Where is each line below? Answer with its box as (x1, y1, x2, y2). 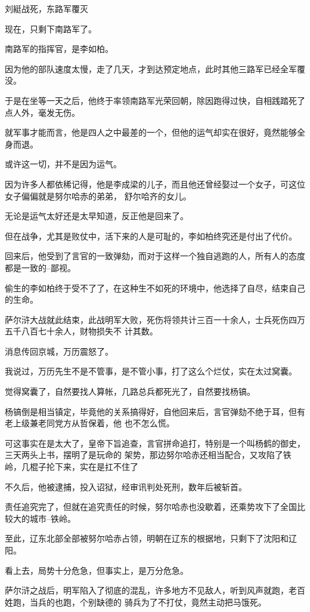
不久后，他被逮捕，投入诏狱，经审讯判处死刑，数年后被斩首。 (5, 480, 247, 493)
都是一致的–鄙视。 (5, 261, 76, 273)
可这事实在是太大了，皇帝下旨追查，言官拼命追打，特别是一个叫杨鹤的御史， (5, 436, 305, 449)
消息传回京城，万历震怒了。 (5, 345, 113, 357)
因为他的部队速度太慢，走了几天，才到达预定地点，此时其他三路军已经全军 (5, 62, 297, 75)
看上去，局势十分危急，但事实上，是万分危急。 (5, 564, 188, 576)
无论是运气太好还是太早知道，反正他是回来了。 (5, 210, 188, 222)
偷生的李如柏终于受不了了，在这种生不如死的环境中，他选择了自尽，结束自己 (5, 281, 305, 294)
